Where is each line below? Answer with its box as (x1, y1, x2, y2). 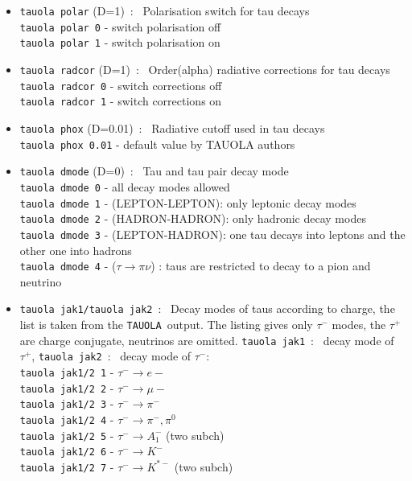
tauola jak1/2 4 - (19, 410, 114, 427)
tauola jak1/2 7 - (19, 458, 114, 475)
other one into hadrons (19, 241, 132, 258)
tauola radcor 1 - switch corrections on (19, 92, 222, 109)
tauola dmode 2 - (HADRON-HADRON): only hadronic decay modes (19, 210, 366, 227)
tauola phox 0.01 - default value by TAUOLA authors (19, 135, 295, 152)
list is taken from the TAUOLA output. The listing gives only (19, 316, 313, 333)
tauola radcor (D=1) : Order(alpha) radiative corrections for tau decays (19, 60, 390, 77)
